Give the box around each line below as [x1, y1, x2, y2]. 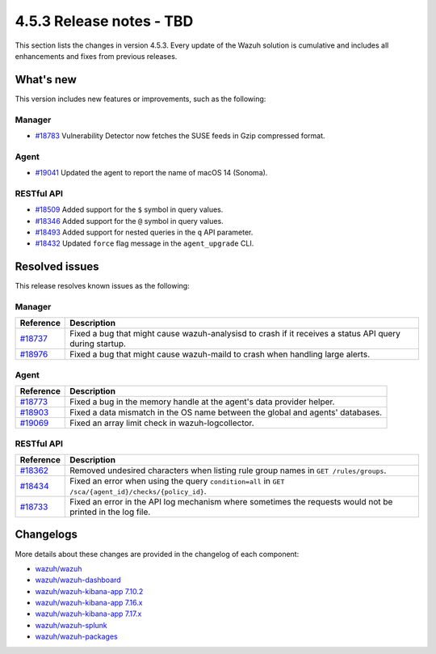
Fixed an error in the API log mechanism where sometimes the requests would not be [69, 496, 393, 507]
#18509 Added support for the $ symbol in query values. [35, 205, 224, 214]
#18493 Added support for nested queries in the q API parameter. [35, 227, 254, 238]
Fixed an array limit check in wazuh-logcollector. [69, 417, 254, 428]
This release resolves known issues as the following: [15, 281, 190, 291]
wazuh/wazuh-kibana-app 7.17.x [35, 609, 142, 618]
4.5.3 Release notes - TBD [15, 12, 194, 30]
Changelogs [15, 528, 78, 542]
